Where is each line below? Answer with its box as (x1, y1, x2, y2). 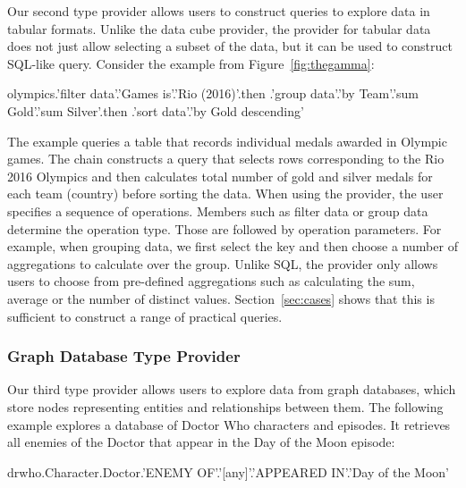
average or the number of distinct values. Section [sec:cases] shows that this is (7, 289, 435, 307)
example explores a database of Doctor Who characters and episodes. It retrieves (7, 415, 451, 433)
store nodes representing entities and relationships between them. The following (7, 397, 444, 416)
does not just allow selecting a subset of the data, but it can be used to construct (7, 37, 453, 55)
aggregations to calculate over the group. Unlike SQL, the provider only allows (7, 254, 438, 273)
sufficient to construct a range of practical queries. (7, 307, 283, 325)
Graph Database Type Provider (7, 345, 241, 367)
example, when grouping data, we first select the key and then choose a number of (7, 237, 458, 256)
